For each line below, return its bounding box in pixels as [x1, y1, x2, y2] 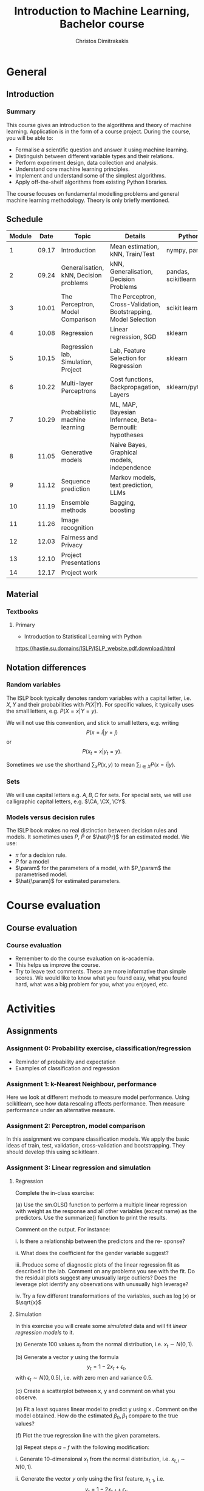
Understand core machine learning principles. [15, 165, 130, 173]
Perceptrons [61, 387, 97, 395]
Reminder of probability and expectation [15, 1058, 117, 1065]
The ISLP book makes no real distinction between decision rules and [6, 827, 178, 834]
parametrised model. [15, 871, 68, 878]
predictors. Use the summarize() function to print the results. [15, 1214, 168, 1221]
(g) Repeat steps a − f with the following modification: [15, 1443, 150, 1451]
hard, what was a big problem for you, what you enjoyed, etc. [15, 980, 169, 988]
